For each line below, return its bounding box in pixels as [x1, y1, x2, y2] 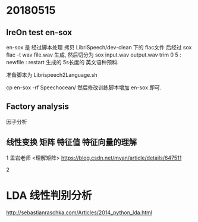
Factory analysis [6, 102, 70, 112]
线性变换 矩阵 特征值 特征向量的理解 [6, 137, 137, 148]
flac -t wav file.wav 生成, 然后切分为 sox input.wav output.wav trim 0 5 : [6, 51, 181, 58]
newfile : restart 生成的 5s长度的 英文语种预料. [6, 59, 119, 65]
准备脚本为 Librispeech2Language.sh [6, 71, 98, 78]
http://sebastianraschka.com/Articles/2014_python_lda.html [6, 209, 153, 216]
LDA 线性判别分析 [6, 189, 92, 202]
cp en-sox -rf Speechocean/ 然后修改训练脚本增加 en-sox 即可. [6, 84, 162, 91]
